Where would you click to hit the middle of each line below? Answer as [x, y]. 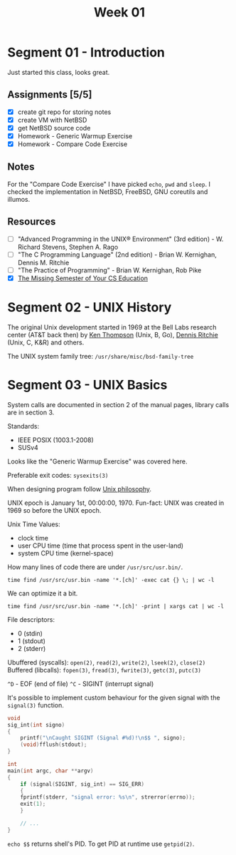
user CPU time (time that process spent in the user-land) [100, 546]
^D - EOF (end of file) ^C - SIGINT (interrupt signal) [81, 684]
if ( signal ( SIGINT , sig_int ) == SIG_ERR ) [82, 784]
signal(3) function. [36, 705]
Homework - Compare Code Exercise [73, 144]
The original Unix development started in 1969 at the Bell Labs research [112, 327]
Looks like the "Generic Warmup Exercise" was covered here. [97, 461]
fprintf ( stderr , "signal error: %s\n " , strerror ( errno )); [108, 797]
